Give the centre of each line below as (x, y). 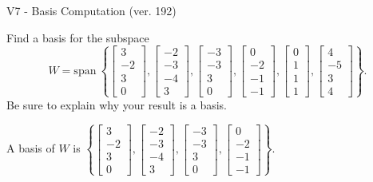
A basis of (31, 148)
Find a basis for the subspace (78, 37)
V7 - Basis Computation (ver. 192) (91, 10)
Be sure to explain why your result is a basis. (117, 104)
